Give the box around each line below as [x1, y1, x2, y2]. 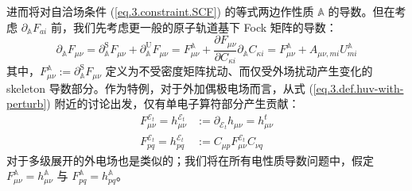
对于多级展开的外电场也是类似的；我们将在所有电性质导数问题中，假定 [6, 151, 374, 168]
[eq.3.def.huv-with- [313, 79, 404, 96]
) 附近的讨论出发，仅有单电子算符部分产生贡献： [46, 95, 300, 112]
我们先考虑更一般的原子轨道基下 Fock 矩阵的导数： [72, 18, 337, 35]
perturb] [6, 95, 47, 112]
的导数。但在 [328, 3, 395, 19]
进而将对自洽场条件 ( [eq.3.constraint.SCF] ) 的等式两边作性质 [6, 3, 314, 19]
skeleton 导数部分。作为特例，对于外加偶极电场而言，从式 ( [6, 79, 313, 96]
